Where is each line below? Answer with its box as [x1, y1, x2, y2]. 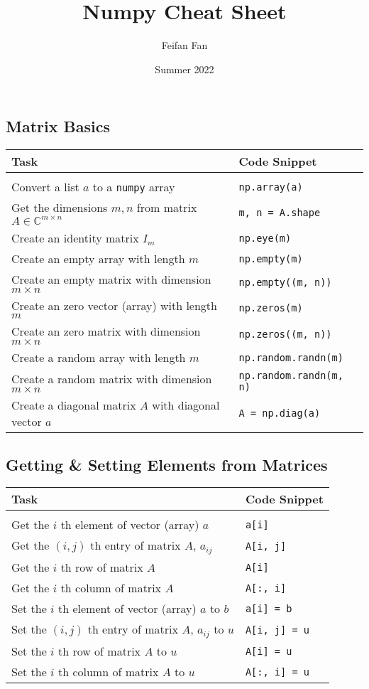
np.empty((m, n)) [238, 276, 332, 288]
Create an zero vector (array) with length [11, 297, 217, 314]
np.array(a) [238, 181, 303, 193]
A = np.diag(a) [238, 407, 321, 420]
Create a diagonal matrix [11, 397, 136, 414]
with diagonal [152, 397, 220, 414]
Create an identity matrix [11, 230, 139, 247]
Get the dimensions [11, 199, 108, 216]
